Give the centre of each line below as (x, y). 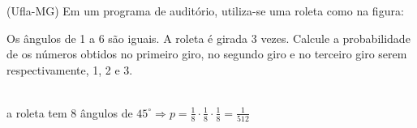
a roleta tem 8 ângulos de (70, 112)
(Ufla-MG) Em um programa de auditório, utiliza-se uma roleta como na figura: (205, 11)
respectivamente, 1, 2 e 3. (70, 69)
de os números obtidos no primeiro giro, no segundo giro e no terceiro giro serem (207, 54)
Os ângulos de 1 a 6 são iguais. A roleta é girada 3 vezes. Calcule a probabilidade (208, 38)
